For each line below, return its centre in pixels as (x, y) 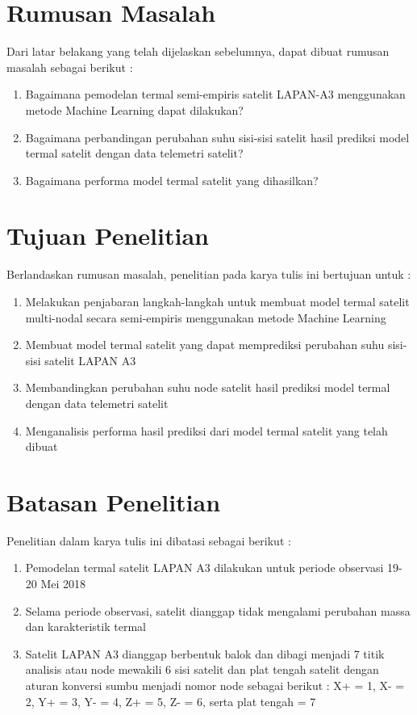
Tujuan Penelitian (108, 236)
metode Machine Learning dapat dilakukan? (134, 109)
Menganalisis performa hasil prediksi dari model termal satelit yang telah (206, 430)
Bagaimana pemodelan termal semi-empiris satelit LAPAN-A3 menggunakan (215, 94)
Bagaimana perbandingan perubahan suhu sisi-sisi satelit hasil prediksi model (217, 137)
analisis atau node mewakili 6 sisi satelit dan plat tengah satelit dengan (202, 669)
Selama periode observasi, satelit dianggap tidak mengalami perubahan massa (218, 610)
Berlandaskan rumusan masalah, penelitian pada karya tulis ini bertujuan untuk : (209, 274)
